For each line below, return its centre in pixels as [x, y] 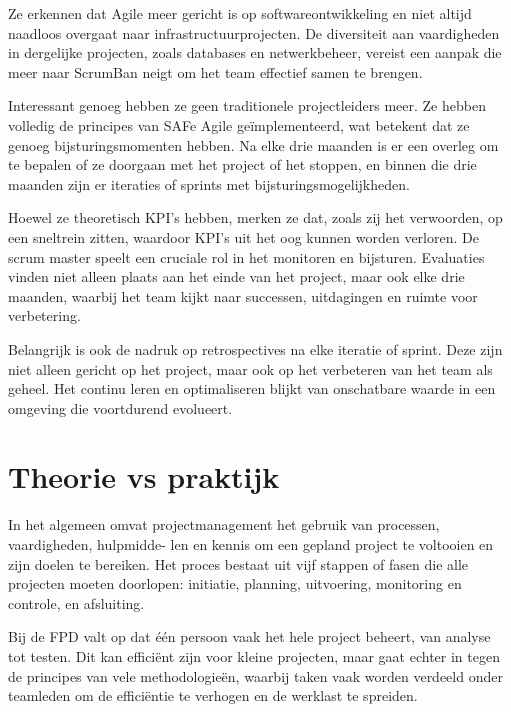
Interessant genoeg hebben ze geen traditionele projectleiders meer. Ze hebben [247, 105]
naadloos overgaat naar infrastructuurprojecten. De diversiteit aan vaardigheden [254, 32]
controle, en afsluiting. [76, 602]
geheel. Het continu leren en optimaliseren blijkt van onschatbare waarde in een [252, 388]
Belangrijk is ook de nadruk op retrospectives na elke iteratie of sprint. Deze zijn [255, 348]
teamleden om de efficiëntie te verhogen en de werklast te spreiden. [213, 695]
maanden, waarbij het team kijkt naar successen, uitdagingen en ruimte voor [243, 295]
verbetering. [44, 315]
